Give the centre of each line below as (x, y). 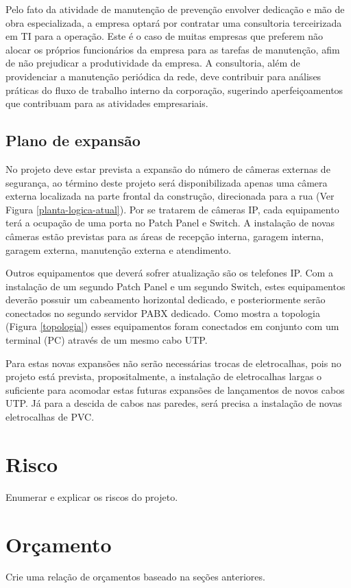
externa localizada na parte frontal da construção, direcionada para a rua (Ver (170, 196)
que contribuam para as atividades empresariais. (107, 103)
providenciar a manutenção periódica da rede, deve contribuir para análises (164, 76)
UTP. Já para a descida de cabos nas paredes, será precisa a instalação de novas (174, 403)
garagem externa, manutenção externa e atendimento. (119, 249)
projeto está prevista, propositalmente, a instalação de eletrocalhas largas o (164, 376)
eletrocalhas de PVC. (50, 417)
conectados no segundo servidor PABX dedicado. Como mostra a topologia (163, 313)
